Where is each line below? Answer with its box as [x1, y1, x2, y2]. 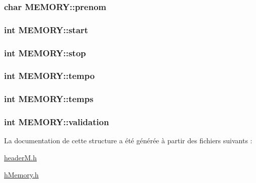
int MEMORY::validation [4, 116, 109, 128]
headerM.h [4, 152, 37, 163]
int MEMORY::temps [4, 93, 94, 105]
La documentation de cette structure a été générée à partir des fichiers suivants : [4, 135, 252, 146]
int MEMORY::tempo [4, 69, 95, 82]
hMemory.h [4, 169, 39, 179]
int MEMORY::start [4, 23, 89, 36]
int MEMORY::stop [4, 46, 86, 59]
